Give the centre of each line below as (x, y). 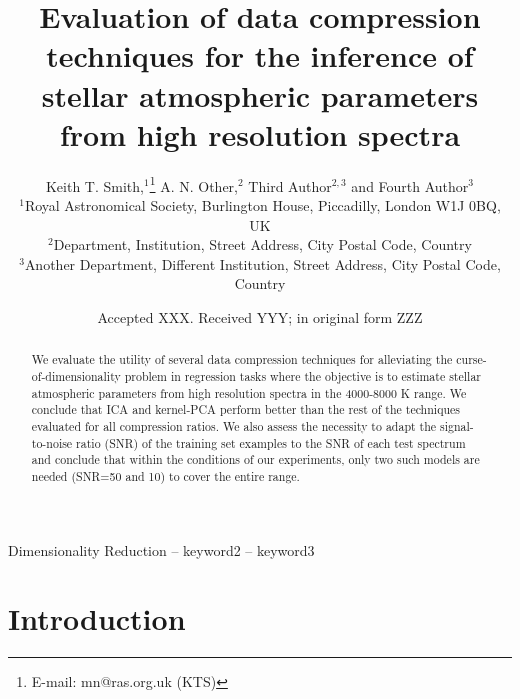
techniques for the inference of (260, 55)
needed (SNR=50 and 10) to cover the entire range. (165, 475)
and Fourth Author (410, 185)
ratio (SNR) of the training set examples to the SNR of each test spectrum (271, 442)
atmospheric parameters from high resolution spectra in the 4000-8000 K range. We (249, 392)
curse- (471, 359)
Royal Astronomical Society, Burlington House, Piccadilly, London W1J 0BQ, (262, 204)
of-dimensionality (76, 375)
